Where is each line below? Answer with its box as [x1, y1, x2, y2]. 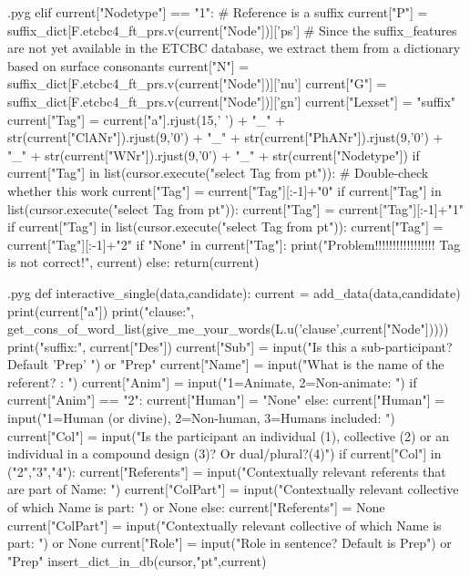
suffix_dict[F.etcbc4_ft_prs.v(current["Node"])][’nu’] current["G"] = [7, 74, 387, 93]
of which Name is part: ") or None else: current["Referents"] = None [7, 498, 385, 517]
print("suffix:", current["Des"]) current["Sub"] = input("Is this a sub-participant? [7, 336, 453, 355]
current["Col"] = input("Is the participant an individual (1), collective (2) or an [7, 426, 450, 445]
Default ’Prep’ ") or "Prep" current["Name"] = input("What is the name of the [7, 355, 444, 374]
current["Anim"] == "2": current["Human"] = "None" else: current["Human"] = [7, 390, 445, 409]
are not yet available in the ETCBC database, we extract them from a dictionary [7, 38, 461, 57]
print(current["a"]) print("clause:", [7, 301, 195, 320]
